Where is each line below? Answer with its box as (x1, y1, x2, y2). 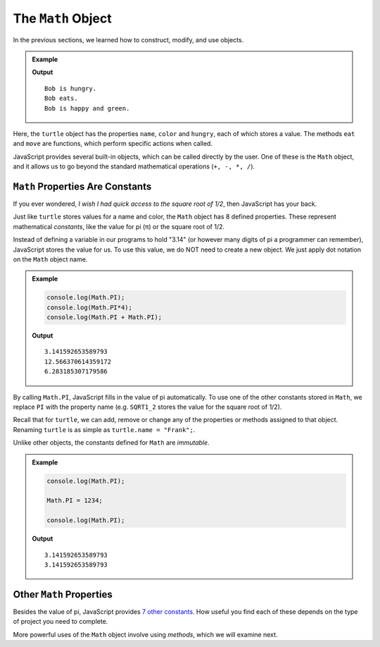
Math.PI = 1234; (46, 497, 103, 505)
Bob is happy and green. (44, 104, 130, 112)
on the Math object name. (13, 254, 88, 264)
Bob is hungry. (44, 85, 97, 92)
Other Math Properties (13, 589, 113, 600)
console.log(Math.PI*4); (46, 303, 133, 312)
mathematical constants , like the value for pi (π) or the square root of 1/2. (13, 222, 225, 230)
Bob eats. (44, 94, 78, 102)
